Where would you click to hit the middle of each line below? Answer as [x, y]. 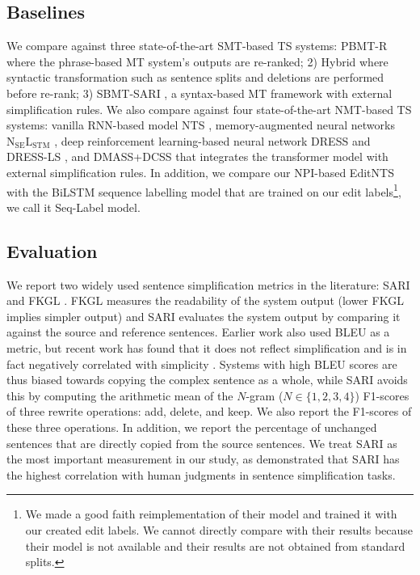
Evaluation [52, 250]
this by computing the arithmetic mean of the [120, 395]
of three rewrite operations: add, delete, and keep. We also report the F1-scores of [209, 411]
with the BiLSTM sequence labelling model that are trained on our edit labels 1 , [204, 190]
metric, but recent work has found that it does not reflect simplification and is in [207, 347]
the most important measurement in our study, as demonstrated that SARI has [203, 459]
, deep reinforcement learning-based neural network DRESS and [212, 140]
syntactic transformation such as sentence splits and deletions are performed [195, 77]
